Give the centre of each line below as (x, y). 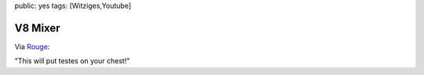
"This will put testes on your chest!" (72, 61)
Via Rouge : (32, 46)
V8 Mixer (37, 28)
